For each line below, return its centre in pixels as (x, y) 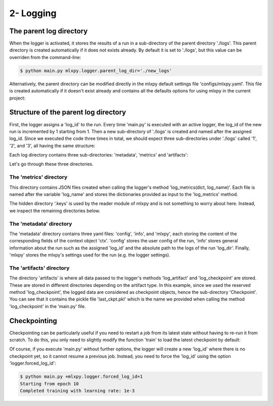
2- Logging (33, 13)
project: (17, 98)
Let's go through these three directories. (51, 164)
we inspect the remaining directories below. (55, 211)
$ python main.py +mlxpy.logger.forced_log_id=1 (81, 377)
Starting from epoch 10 (50, 384)
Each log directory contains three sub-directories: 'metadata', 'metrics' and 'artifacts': (99, 155)
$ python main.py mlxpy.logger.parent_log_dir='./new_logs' (96, 70)
